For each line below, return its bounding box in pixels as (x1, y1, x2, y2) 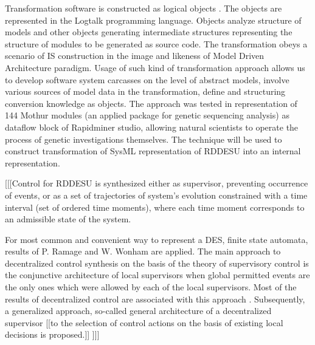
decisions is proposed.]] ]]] (5, 328, 100, 341)
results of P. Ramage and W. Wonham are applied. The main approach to (5, 245, 281, 258)
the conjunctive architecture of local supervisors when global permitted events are (5, 268, 310, 281)
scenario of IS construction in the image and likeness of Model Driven (5, 49, 265, 62)
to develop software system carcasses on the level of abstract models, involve (5, 73, 289, 86)
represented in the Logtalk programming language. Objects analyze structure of (5, 13, 302, 26)
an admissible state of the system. (5, 213, 131, 225)
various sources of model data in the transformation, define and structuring (5, 85, 286, 98)
